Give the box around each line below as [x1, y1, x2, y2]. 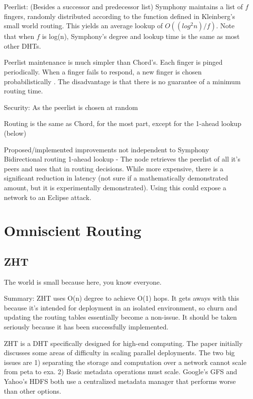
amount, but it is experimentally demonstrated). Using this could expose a [4, 182, 227, 192]
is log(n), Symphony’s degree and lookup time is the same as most [42, 31, 240, 41]
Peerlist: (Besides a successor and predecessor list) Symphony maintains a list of [4, 1, 243, 11]
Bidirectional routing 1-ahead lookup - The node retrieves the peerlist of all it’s [4, 154, 240, 164]
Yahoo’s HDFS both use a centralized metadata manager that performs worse [4, 376, 236, 386]
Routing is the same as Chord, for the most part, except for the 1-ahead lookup [4, 118, 241, 128]
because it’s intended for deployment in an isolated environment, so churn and [4, 302, 237, 312]
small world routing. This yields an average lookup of [4, 20, 163, 31]
